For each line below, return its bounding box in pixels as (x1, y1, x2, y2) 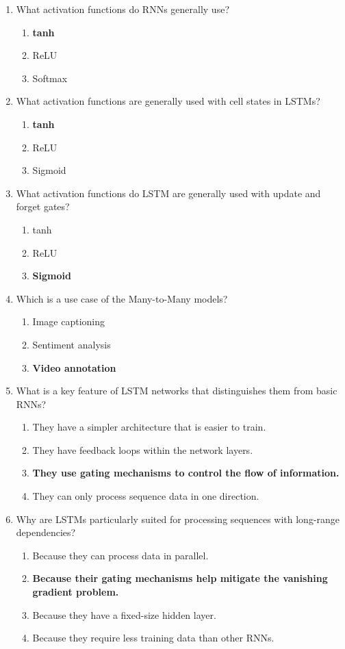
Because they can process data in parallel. (32, 548, 209, 562)
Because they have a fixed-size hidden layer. (32, 607, 216, 622)
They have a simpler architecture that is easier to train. (32, 420, 266, 434)
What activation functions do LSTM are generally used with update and (16, 186, 321, 200)
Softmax (32, 71, 68, 85)
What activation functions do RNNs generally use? (16, 2, 229, 16)
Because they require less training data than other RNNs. (32, 631, 274, 645)
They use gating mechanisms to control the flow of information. (32, 466, 340, 480)
